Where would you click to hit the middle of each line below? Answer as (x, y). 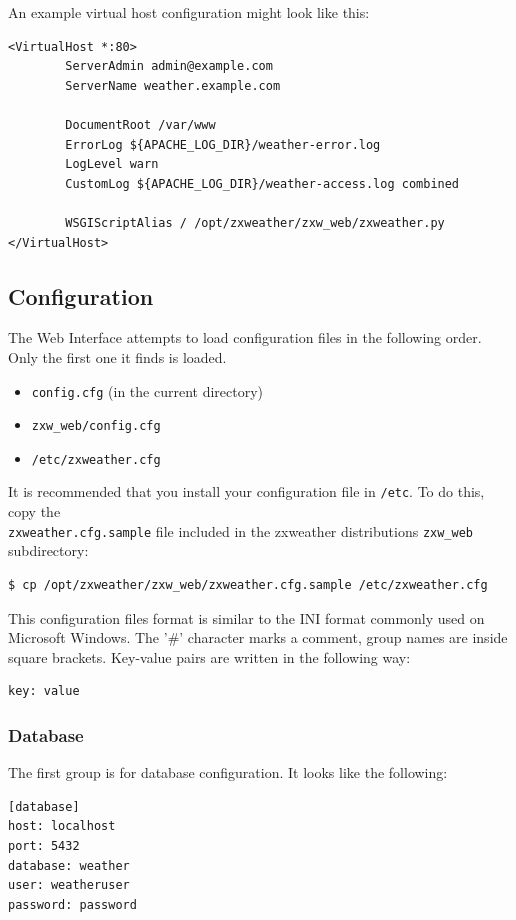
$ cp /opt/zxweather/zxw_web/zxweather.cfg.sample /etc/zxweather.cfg (248, 584)
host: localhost (62, 826)
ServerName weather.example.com (173, 85)
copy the (34, 511)
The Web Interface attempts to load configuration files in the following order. (245, 337)
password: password (72, 904)
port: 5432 (44, 845)
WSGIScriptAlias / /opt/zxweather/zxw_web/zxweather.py (255, 222)
